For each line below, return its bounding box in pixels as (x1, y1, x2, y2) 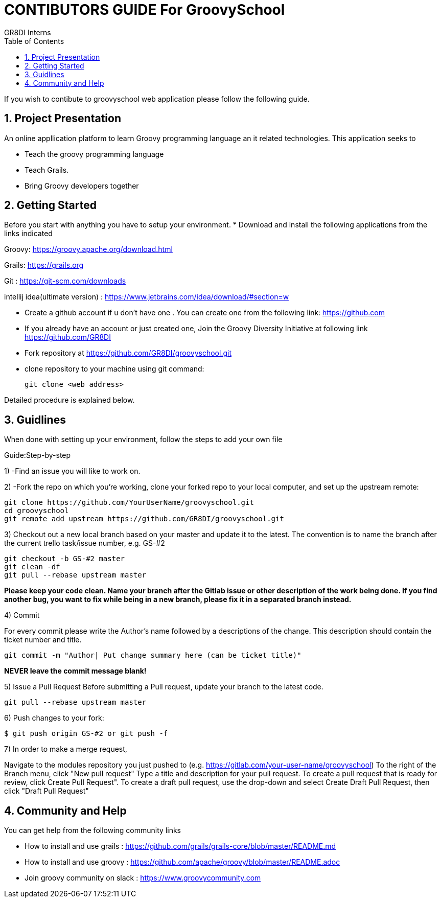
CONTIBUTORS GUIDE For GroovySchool (4, 1, 285, 18)
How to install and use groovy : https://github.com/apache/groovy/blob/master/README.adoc (25, 858, 340, 867)
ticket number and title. (4, 635, 82, 644)
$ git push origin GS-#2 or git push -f (4, 729, 168, 738)
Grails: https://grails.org (4, 261, 84, 270)
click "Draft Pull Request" (4, 787, 89, 796)
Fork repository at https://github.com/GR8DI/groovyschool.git (25, 349, 231, 358)
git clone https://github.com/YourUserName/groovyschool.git (4, 498, 254, 507)
